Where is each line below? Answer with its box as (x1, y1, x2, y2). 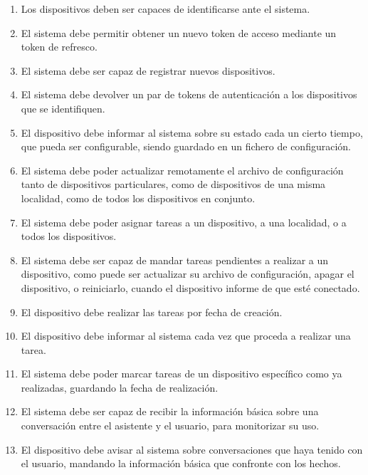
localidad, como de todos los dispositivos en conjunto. (21, 190, 256, 205)
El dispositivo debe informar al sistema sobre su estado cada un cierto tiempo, (21, 125, 363, 140)
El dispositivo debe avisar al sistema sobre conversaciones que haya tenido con (21, 442, 363, 456)
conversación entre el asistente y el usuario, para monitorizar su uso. (21, 418, 320, 433)
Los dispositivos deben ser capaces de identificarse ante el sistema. (21, 1, 310, 16)
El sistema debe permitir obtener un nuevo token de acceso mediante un (21, 25, 337, 40)
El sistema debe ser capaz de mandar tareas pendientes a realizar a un (21, 252, 329, 267)
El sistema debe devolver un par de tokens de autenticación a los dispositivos (21, 87, 357, 102)
